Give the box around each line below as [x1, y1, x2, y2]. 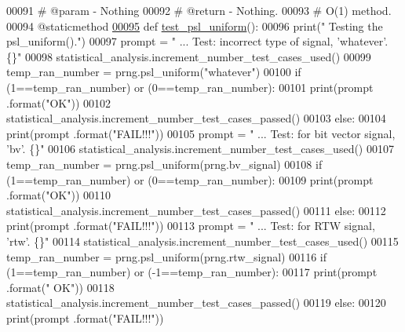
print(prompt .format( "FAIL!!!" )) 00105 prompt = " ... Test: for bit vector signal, [6, 125, 396, 141]
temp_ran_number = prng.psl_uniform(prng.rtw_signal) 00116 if [6, 248, 327, 265]
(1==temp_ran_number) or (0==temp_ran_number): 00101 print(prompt [6, 78, 374, 95]
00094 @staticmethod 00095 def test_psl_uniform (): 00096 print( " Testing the [6, 17, 383, 34]
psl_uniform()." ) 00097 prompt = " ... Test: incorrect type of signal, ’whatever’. [6, 33, 389, 49]
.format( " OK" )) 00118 [6, 279, 115, 295]
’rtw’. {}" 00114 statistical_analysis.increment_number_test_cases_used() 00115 [6, 232, 399, 249]
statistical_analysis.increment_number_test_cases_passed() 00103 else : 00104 [6, 110, 386, 126]
